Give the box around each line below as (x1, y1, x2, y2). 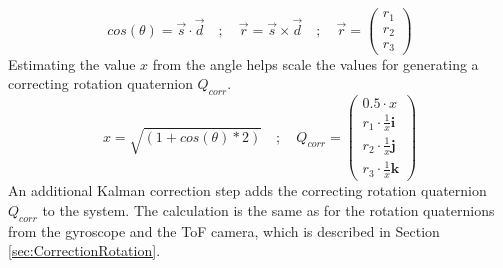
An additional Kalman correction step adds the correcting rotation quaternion (8, 180, 487, 201)
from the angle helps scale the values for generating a (152, 53, 479, 74)
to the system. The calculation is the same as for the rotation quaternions (42, 199, 495, 220)
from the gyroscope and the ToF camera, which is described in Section (8, 220, 440, 241)
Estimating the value (8, 53, 136, 74)
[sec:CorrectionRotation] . (8, 240, 161, 261)
